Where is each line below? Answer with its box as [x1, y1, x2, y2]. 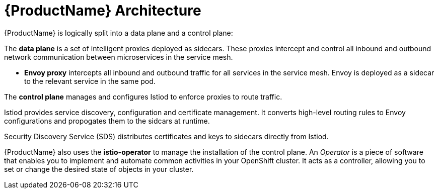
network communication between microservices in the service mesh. [4, 52, 233, 61]
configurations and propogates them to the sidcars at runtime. [4, 116, 210, 125]
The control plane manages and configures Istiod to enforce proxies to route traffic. [4, 92, 282, 101]
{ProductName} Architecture [4, 2, 201, 19]
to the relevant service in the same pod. [24, 76, 156, 85]
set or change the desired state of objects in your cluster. [4, 164, 194, 173]
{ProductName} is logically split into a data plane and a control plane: [4, 28, 233, 37]
